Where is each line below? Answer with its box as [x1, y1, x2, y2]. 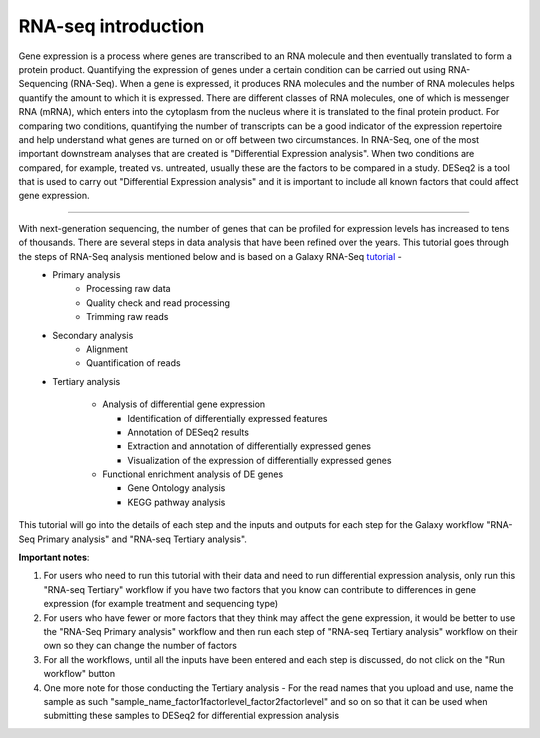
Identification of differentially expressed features [127, 412, 328, 424]
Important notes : [18, 551, 90, 564]
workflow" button [43, 668, 115, 680]
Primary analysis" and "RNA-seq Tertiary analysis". [36, 533, 247, 545]
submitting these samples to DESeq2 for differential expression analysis [43, 710, 340, 722]
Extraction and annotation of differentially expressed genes [127, 440, 372, 452]
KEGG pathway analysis [127, 496, 226, 508]
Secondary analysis [52, 329, 134, 341]
